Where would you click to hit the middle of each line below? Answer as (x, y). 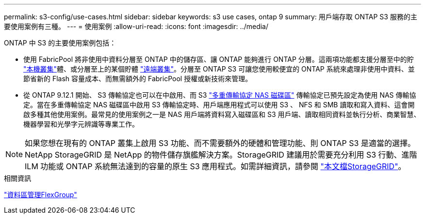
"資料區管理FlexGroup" (41, 195)
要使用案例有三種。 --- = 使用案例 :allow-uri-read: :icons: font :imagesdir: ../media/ (136, 26)
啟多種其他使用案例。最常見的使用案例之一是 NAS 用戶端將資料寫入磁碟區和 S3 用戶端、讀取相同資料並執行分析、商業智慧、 (222, 114)
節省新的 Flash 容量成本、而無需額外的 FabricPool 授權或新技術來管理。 (138, 79)
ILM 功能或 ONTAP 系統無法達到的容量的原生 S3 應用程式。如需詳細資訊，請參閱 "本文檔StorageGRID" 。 (215, 166)
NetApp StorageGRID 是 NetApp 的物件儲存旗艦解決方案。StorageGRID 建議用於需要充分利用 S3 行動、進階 (221, 155)
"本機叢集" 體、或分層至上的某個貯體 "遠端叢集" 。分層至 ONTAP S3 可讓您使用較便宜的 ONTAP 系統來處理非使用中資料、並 (219, 69)
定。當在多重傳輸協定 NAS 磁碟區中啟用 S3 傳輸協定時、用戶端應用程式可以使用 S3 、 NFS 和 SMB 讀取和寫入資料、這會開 (219, 105)
